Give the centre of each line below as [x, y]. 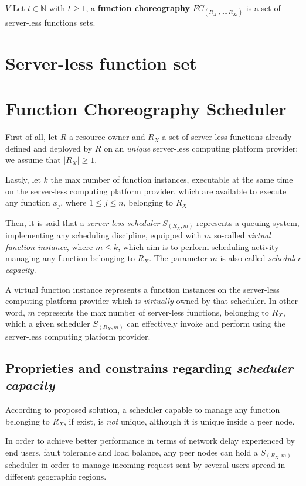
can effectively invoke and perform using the [206, 324]
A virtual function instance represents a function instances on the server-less [142, 289]
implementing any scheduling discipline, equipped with [103, 235]
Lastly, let [23, 179]
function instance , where [49, 246]
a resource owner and [107, 137]
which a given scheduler [48, 324]
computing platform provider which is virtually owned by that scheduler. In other [152, 301]
